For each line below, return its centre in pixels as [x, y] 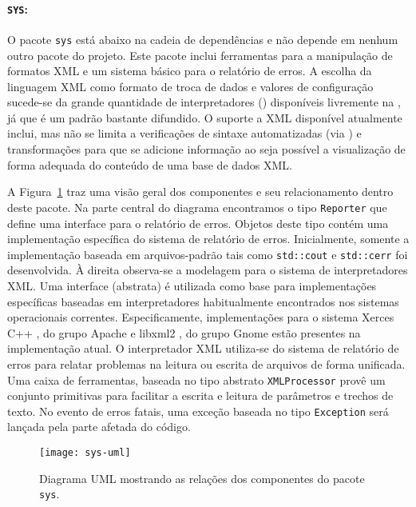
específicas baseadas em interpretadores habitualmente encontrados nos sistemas [203, 301]
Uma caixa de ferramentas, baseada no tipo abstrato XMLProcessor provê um [196, 379]
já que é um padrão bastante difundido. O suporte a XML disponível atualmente [205, 117]
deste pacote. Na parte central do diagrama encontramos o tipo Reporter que [197, 207]
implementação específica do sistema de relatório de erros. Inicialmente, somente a [208, 239]
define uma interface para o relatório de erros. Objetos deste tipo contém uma [198, 223]
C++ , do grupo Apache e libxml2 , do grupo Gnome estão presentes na [184, 332]
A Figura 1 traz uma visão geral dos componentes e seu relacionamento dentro [200, 192]
